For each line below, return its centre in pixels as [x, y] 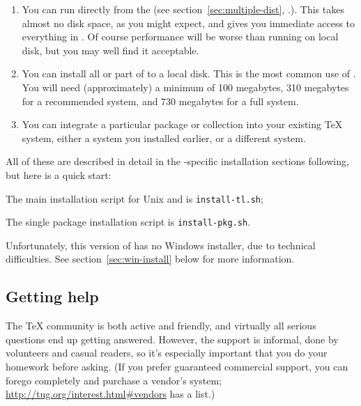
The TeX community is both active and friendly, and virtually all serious [161, 326]
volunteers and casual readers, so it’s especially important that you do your [167, 353]
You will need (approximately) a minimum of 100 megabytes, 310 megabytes [185, 87]
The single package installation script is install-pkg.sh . [128, 222]
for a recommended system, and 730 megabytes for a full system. [160, 101]
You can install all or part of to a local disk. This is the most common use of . [189, 73]
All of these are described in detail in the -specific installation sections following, [177, 161]
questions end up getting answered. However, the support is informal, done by [172, 339]
